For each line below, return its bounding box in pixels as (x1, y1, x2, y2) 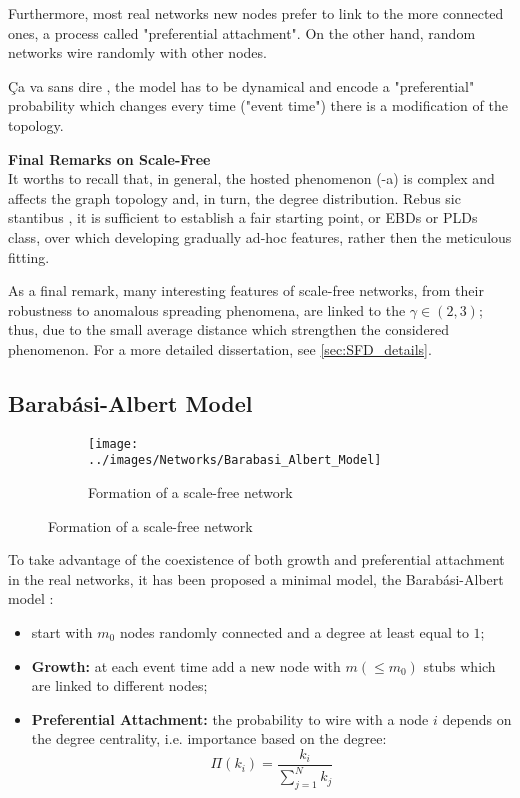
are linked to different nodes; (31, 675, 208, 696)
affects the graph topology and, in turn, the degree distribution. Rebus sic (8, 187, 461, 208)
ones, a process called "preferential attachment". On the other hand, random (8, 22, 476, 43)
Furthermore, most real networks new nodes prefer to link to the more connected (8, 3, 504, 23)
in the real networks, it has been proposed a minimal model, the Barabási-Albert (8, 568, 504, 589)
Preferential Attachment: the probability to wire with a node (31, 708, 429, 729)
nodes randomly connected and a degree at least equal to (119, 621, 469, 642)
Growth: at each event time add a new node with (31, 655, 341, 676)
